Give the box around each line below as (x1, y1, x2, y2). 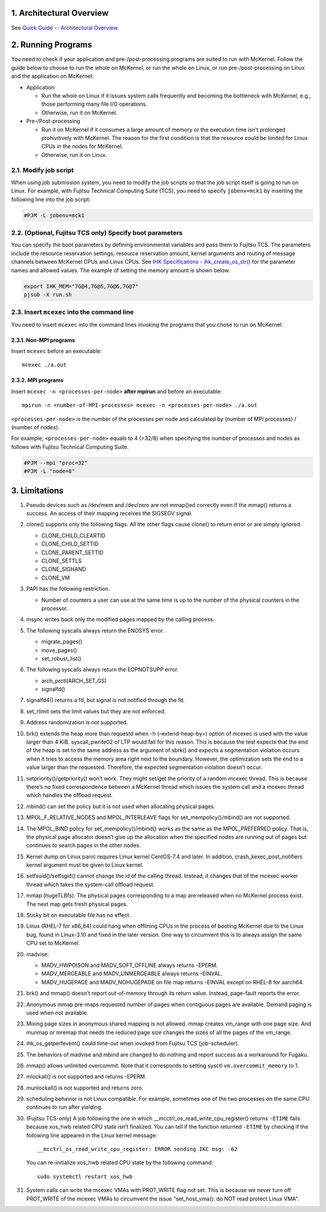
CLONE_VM (41, 574, 70, 581)
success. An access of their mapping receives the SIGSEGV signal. (26, 510, 193, 517)
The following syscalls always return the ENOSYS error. (26, 627, 164, 634)
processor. (41, 604, 68, 612)
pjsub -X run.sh (24, 291, 72, 298)
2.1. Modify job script (11, 166, 74, 174)
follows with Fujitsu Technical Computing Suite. (11, 443, 129, 450)
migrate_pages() (41, 638, 83, 645)
